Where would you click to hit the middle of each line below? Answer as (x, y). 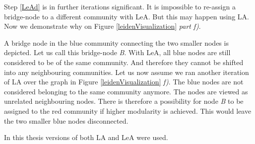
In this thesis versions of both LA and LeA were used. (86, 137)
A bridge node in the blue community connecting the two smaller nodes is (116, 42)
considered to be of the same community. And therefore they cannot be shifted (124, 62)
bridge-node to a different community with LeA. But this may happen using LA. (127, 16)
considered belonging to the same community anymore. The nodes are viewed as (126, 91)
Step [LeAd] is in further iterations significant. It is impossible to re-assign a (120, 6)
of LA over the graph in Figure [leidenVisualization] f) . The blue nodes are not (124, 82)
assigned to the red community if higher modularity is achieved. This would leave (128, 110)
